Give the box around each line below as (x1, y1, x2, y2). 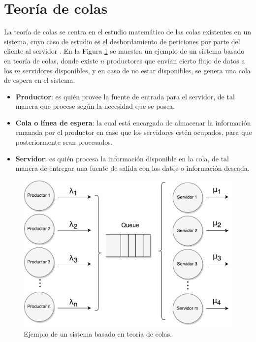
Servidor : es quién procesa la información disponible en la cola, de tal (15, 153, 229, 163)
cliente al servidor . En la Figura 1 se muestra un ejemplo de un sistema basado (4, 46, 245, 56)
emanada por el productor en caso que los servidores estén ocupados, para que (15, 127, 252, 137)
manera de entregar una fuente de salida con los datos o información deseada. (15, 163, 250, 173)
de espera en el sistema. (4, 75, 75, 85)
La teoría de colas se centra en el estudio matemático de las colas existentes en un (4, 27, 251, 37)
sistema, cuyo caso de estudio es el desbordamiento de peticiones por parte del (4, 36, 240, 46)
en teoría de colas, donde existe (4, 55, 98, 65)
